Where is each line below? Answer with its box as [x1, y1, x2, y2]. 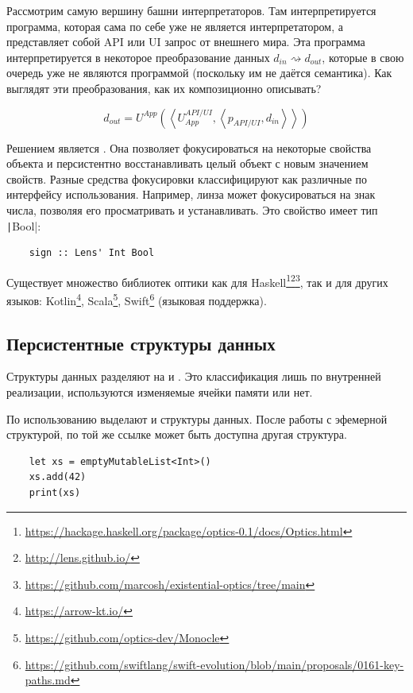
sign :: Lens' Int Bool [29, 247, 155, 259]
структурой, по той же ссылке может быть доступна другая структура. [6, 426, 347, 443]
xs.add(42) [29, 471, 87, 483]
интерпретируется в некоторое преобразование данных [6, 48, 270, 65]
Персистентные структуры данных [6, 331, 276, 355]
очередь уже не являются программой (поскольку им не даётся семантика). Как [6, 64, 392, 81]
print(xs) [29, 487, 81, 499]
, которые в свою [322, 48, 404, 65]
